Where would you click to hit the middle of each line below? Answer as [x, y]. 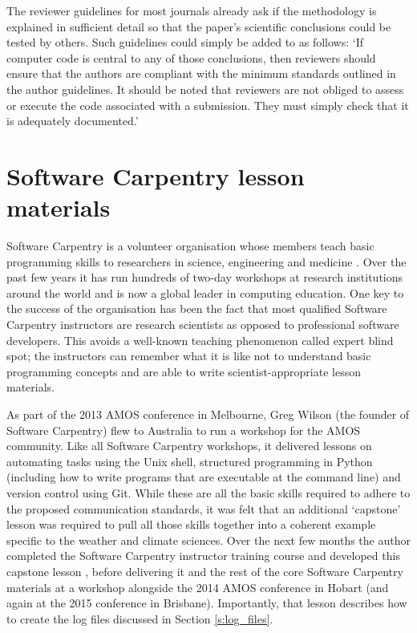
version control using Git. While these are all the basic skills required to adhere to [208, 492]
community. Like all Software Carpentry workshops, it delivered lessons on [189, 446]
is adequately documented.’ [73, 121]
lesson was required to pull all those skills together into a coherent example [191, 524]
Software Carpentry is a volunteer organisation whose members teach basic [190, 246]
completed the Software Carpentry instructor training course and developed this [203, 556]
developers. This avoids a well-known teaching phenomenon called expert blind [200, 340]
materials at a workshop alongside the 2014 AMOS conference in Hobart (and [198, 587]
